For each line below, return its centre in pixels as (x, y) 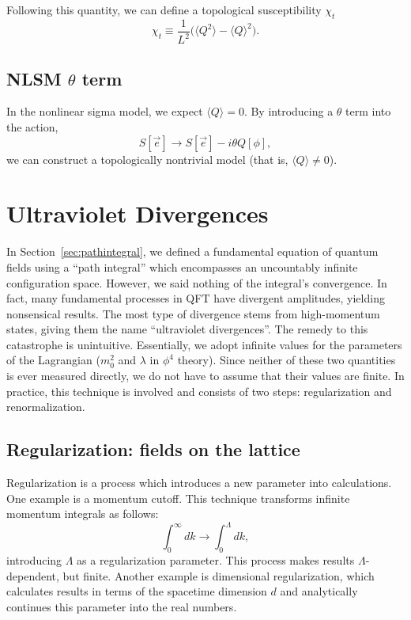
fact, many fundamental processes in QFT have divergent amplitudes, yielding (196, 298)
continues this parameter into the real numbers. (122, 606)
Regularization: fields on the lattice (153, 449)
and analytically (319, 591)
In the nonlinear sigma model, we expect (105, 111)
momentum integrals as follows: (83, 513)
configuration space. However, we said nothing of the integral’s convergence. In (197, 282)
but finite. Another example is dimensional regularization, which (219, 575)
